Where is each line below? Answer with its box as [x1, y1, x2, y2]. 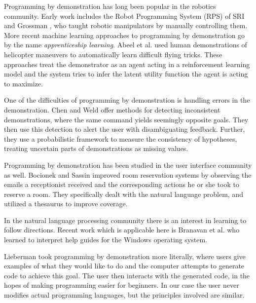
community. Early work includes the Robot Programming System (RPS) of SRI [4, 10, 245, 21]
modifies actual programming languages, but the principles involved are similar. [4, 290, 245, 300]
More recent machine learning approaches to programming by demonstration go [4, 30, 245, 40]
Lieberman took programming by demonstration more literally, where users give [4, 251, 246, 261]
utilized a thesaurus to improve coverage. [4, 198, 128, 209]
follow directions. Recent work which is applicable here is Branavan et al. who [4, 225, 240, 235]
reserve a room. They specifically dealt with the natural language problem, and [4, 189, 243, 199]
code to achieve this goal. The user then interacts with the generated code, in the [4, 270, 250, 280]
